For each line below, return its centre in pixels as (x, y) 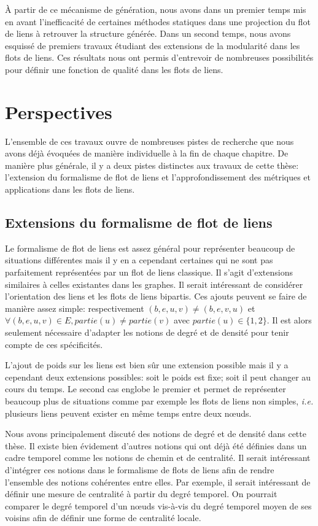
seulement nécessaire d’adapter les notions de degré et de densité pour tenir (147, 332)
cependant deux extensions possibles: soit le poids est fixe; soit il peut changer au (158, 377)
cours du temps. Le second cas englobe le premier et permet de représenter (145, 389)
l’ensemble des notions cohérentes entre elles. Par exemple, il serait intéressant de (158, 482)
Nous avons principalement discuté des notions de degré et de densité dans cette (156, 434)
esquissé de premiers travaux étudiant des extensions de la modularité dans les (153, 45)
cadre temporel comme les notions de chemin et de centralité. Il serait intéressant (158, 458)
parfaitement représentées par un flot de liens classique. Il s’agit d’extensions (149, 272)
